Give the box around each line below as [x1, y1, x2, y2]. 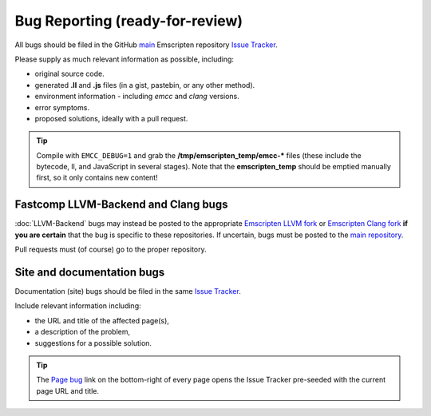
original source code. [34, 69, 105, 79]
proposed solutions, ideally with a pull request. [34, 113, 188, 123]
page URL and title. [36, 386, 100, 395]
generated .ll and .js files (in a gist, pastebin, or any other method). [34, 80, 255, 89]
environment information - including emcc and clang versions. [34, 92, 239, 101]
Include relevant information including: [14, 301, 141, 311]
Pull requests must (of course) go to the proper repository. [14, 244, 207, 255]
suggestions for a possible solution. [34, 338, 152, 347]
